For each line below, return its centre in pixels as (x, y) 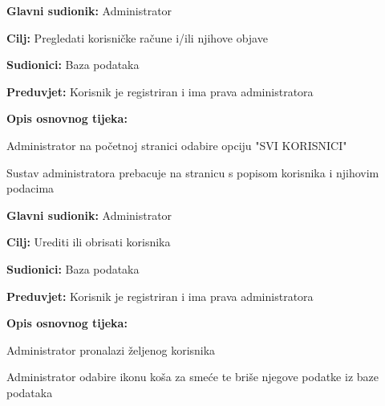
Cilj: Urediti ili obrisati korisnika (89, 242)
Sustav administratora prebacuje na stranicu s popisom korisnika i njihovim (193, 172)
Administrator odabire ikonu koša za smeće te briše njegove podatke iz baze (192, 377)
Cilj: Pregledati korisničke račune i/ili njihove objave (137, 37)
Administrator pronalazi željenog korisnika (111, 349)
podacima (30, 188)
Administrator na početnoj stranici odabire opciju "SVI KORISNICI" (177, 145)
